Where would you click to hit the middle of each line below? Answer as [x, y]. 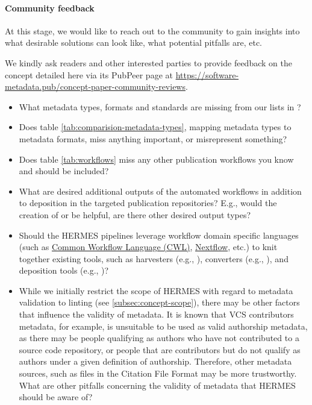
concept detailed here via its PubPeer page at [89, 74]
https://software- [207, 74]
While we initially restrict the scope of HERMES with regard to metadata [156, 290]
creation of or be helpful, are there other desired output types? [135, 214]
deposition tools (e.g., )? [64, 270]
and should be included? [64, 171]
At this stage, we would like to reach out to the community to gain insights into [152, 30]
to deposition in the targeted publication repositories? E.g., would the [148, 203]
